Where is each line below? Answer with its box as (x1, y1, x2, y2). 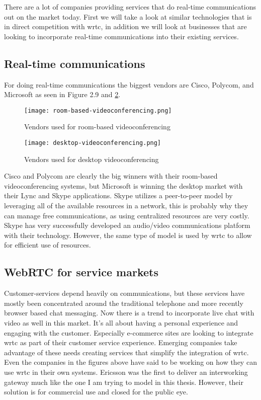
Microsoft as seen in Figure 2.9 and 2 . (4, 89, 121, 100)
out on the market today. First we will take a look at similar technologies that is (4, 11, 252, 22)
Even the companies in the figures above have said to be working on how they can (4, 357, 257, 367)
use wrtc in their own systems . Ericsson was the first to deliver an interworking (4, 366, 248, 377)
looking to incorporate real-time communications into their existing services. (4, 31, 239, 41)
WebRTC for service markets (4, 264, 158, 280)
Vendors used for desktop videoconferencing (24, 153, 159, 164)
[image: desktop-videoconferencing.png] (24, 139, 161, 147)
